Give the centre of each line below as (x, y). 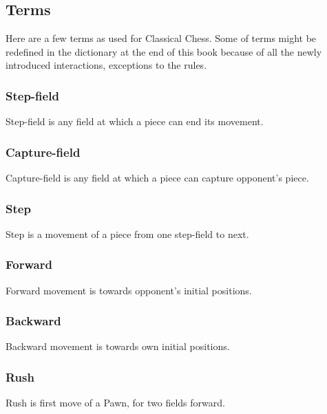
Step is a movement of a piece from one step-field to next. (127, 233)
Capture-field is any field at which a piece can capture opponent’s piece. (157, 178)
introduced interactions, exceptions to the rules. (106, 65)
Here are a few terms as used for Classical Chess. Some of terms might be (161, 38)
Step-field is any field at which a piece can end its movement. (135, 121)
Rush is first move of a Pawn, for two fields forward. (115, 403)
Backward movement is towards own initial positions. (118, 346)
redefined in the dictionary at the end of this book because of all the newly (164, 51)
